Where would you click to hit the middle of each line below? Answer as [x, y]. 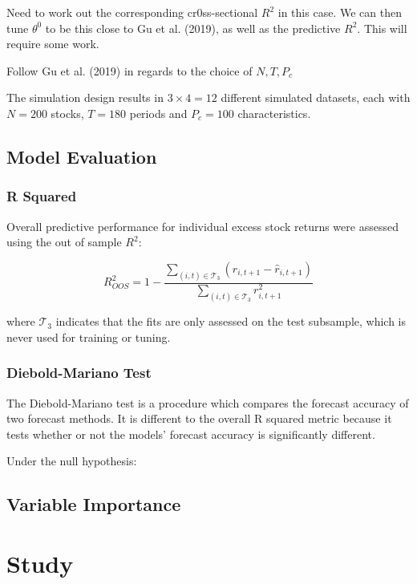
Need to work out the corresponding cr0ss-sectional [132, 12]
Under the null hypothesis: [72, 461]
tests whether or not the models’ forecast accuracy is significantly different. [191, 434]
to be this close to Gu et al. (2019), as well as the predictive [193, 28]
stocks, [67, 113]
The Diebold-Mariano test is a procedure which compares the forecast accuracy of [208, 402]
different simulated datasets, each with [316, 97]
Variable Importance [94, 504]
